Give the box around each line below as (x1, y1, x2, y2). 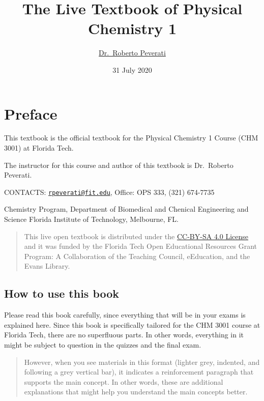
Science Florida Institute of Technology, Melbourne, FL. (4, 214, 179, 224)
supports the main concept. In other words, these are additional (24, 376, 223, 387)
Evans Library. (24, 261, 70, 271)
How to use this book (4, 285, 120, 301)
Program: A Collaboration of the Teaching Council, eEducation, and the (24, 250, 250, 261)
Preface (4, 103, 57, 124)
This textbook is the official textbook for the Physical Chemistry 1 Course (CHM (4, 132, 258, 143)
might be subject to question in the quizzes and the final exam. (4, 339, 201, 350)
